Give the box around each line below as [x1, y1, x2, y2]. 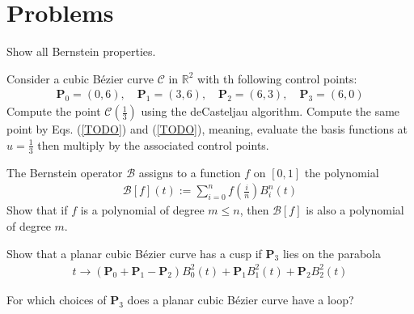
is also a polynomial [306, 202, 404, 219]
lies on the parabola [282, 244, 381, 261]
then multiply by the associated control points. [37, 136, 269, 153]
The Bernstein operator [6, 163, 123, 180]
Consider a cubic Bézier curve [6, 70, 154, 87]
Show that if [6, 202, 68, 219]
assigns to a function [138, 163, 241, 180]
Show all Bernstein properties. [6, 43, 156, 60]
